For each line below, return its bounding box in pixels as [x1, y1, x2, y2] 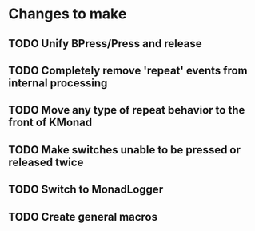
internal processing [8, 76, 108, 90]
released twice [8, 155, 84, 169]
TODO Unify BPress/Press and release [8, 37, 202, 50]
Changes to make [8, 5, 127, 23]
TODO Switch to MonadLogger [8, 183, 164, 197]
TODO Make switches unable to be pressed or [8, 143, 241, 157]
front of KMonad [8, 116, 93, 129]
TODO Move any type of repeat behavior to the [8, 103, 245, 117]
